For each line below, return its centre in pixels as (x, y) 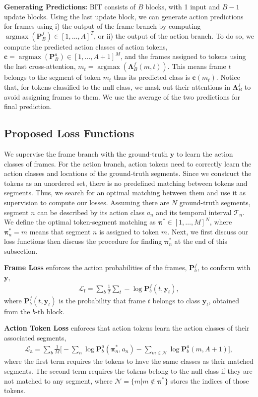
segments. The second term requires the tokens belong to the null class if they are (128, 370)
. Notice (228, 77)
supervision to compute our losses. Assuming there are (87, 202)
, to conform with (224, 267)
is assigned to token (129, 231)
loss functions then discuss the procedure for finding (83, 241)
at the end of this (201, 241)
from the (17, 311)
